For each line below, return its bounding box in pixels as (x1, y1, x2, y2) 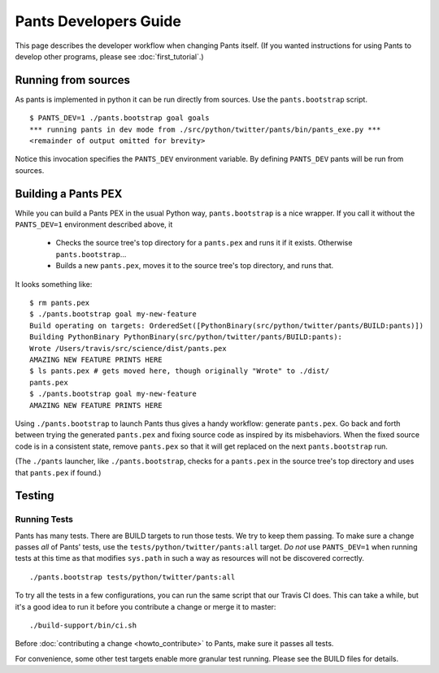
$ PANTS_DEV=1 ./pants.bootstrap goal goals (29, 114, 211, 123)
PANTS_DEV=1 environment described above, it (15, 219, 173, 229)
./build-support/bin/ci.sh (29, 621, 137, 630)
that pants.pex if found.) (15, 467, 102, 477)
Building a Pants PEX (15, 187, 123, 201)
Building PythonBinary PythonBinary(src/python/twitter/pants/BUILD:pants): (29, 332, 343, 341)
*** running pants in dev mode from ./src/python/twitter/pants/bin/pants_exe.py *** (29, 124, 381, 134)
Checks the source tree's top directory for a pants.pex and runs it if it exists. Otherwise (55, 238, 353, 248)
